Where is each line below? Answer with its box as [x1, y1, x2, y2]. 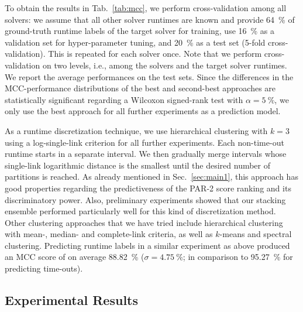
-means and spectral [219, 228, 292, 240]
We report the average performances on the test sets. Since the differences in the [5, 70, 294, 83]
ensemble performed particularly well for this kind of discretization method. [5, 205, 276, 217]
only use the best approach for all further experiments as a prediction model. [5, 105, 281, 117]
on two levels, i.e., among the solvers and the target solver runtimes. [42, 59, 287, 71]
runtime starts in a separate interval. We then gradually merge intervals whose [5, 148, 287, 160]
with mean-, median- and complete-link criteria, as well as [5, 228, 213, 240]
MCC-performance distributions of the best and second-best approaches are [5, 82, 276, 94]
